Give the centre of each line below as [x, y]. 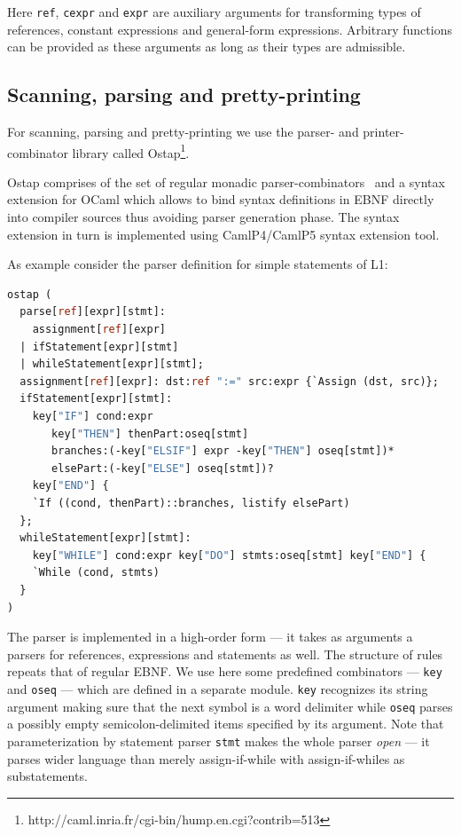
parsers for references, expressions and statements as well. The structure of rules [225, 654]
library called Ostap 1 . [131, 151]
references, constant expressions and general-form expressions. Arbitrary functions [230, 29]
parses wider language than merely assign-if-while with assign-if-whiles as [206, 758]
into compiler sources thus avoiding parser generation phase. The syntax [203, 217]
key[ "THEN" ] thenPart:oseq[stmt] [150, 433]
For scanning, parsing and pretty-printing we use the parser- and [183, 132]
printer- [383, 132]
